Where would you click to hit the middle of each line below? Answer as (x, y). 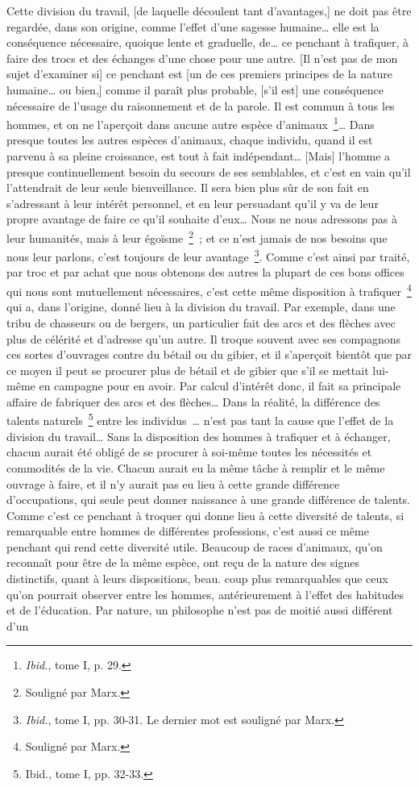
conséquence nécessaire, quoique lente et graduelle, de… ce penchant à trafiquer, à (207, 42)
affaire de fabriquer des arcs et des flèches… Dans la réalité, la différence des (193, 401)
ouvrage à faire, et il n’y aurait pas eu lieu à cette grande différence (173, 483)
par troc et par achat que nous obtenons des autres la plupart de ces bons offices (205, 272)
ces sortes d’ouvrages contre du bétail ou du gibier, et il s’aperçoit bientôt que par (209, 354)
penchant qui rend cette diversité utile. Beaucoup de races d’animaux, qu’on (195, 546)
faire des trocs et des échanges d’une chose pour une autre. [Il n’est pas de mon (202, 58)
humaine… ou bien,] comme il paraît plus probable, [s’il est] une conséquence (195, 89)
